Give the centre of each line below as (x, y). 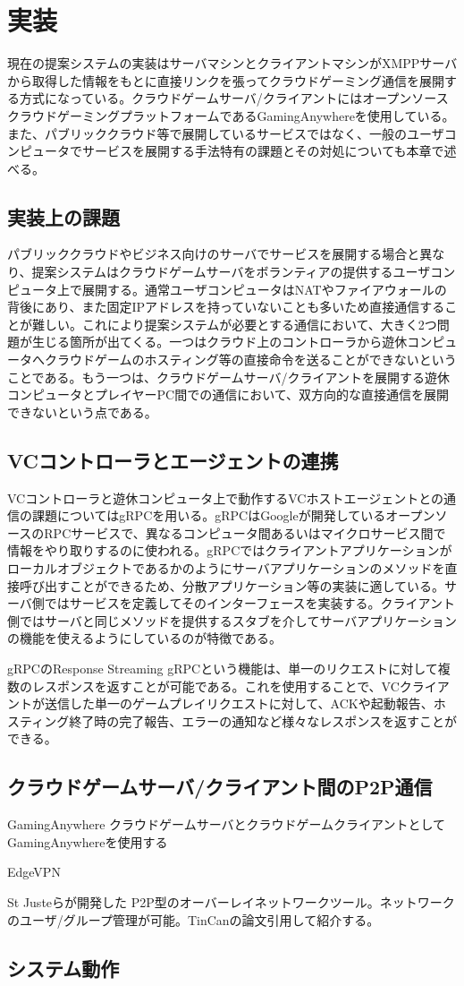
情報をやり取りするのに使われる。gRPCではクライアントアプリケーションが (230, 550)
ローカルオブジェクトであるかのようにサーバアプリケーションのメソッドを (226, 568)
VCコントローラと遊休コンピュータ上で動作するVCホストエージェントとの (226, 497)
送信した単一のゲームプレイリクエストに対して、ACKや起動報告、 (239, 703)
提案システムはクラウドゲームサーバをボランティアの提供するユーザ (231, 272)
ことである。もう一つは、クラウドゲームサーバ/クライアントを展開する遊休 (228, 377)
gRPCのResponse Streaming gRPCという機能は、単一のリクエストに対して (223, 668)
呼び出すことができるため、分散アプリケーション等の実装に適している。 (232, 585)
